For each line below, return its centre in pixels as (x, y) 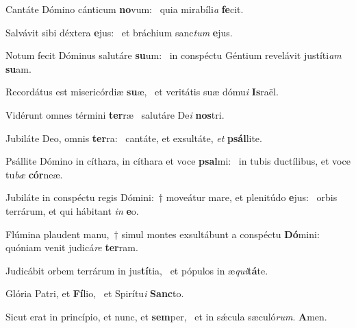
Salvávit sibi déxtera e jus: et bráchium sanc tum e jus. (119, 32)
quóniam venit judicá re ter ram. (72, 247)
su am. (18, 68)
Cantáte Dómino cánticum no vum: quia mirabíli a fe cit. (125, 9)
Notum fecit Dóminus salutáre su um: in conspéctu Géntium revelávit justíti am (174, 55)
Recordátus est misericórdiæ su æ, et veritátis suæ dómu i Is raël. (142, 92)
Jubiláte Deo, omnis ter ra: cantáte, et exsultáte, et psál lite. (134, 138)
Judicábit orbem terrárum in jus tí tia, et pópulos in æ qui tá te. (137, 270)
